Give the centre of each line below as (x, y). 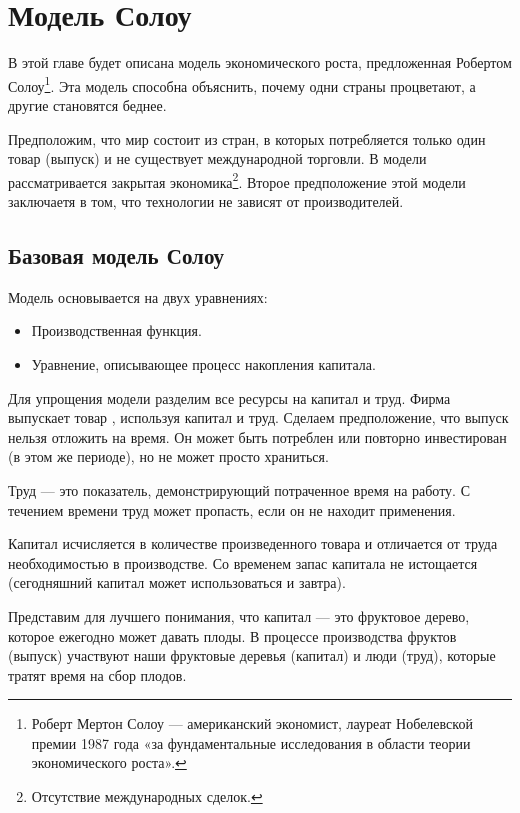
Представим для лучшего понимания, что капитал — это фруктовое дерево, (239, 615)
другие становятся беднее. (87, 104)
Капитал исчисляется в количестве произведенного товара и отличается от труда (253, 543)
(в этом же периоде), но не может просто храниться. (168, 456)
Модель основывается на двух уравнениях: (138, 296)
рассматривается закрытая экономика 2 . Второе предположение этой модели (237, 180)
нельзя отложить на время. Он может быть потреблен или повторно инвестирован (257, 436)
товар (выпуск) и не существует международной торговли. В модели (217, 158)
